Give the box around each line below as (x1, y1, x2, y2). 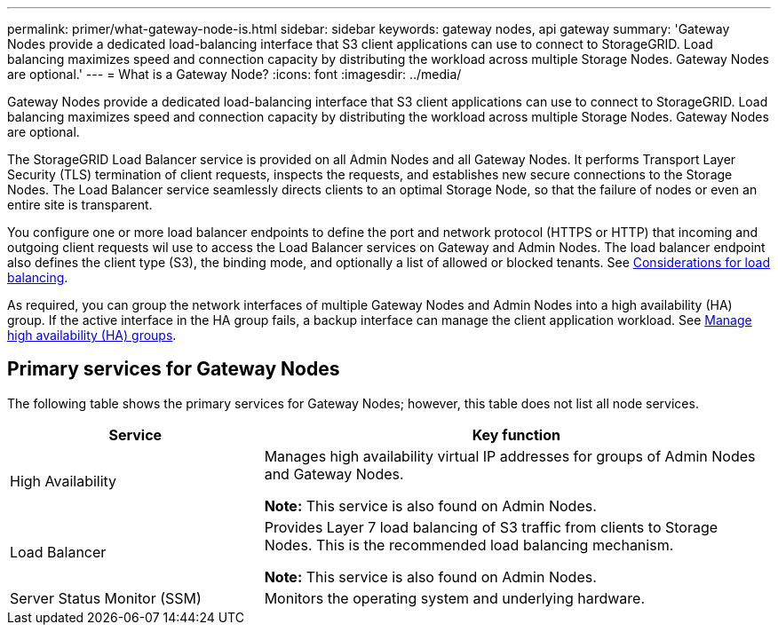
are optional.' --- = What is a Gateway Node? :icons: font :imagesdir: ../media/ (7, 67, 462, 82)
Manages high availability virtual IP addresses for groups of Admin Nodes (264, 446, 756, 465)
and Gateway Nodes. (264, 464, 404, 483)
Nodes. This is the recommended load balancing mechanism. (264, 535, 674, 554)
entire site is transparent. (7, 197, 153, 212)
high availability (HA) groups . (7, 328, 177, 343)
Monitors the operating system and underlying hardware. (264, 589, 646, 607)
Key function (472, 425, 560, 444)
